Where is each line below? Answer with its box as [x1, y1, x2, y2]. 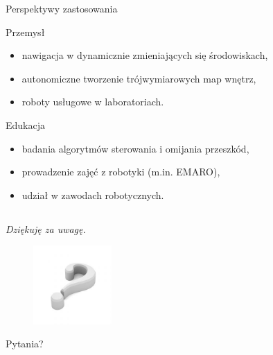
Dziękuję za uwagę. [6, 221, 86, 236]
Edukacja [6, 117, 45, 132]
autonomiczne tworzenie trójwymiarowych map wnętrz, [21, 71, 256, 85]
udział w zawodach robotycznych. [21, 187, 164, 202]
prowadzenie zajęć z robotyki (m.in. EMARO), [21, 164, 220, 179]
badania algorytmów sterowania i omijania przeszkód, [21, 141, 249, 155]
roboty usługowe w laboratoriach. [21, 94, 164, 109]
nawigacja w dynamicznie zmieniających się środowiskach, [21, 48, 268, 62]
